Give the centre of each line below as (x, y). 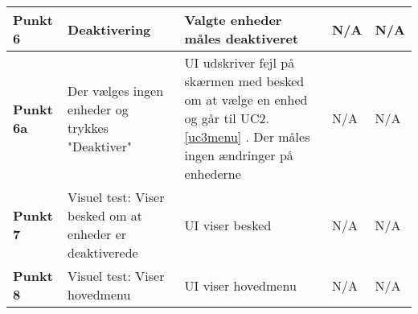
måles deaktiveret (242, 38)
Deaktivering (109, 29)
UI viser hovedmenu (240, 285)
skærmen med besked (244, 81)
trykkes (88, 127)
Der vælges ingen (116, 90)
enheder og (98, 109)
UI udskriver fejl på (240, 62)
